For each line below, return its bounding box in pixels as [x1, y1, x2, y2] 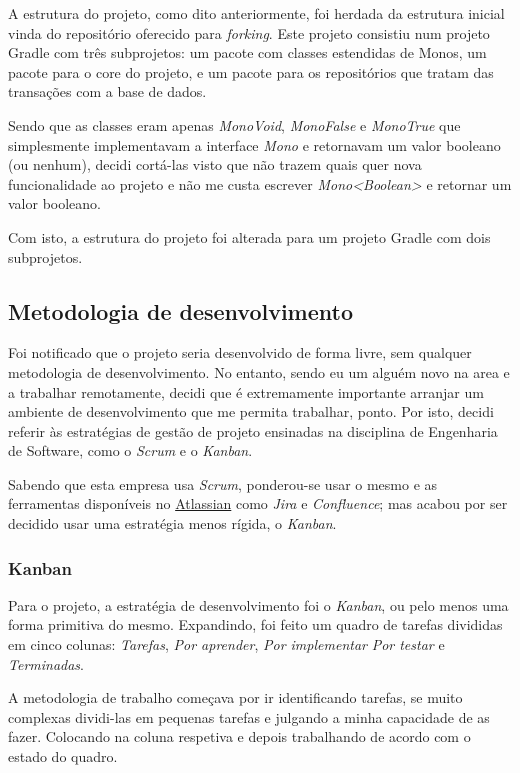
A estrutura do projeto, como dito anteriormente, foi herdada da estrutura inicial [8, 3, 505, 23]
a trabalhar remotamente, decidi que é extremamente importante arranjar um [8, 381, 484, 402]
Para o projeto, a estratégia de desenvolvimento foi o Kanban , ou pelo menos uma [8, 594, 509, 615]
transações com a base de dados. [8, 81, 207, 102]
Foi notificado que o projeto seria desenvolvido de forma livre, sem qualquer [8, 342, 472, 363]
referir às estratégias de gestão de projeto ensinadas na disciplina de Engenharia [8, 420, 498, 441]
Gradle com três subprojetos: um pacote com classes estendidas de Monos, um [8, 42, 487, 63]
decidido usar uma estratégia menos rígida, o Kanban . [8, 513, 337, 534]
